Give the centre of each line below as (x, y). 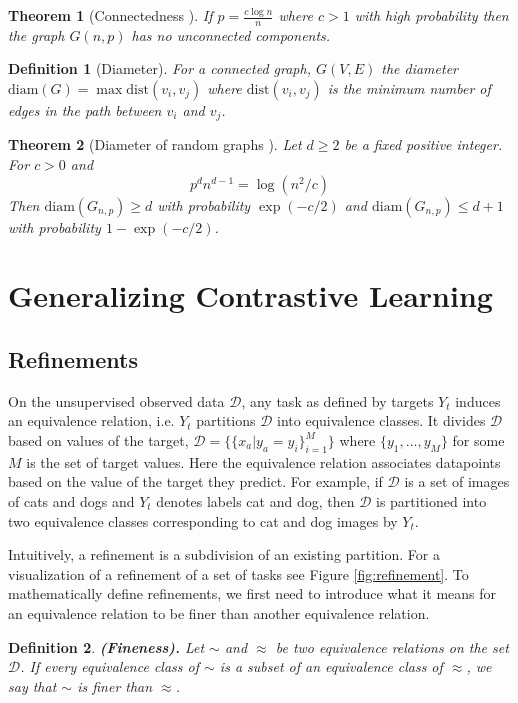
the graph (36, 34)
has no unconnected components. (231, 34)
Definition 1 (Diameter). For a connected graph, (159, 68)
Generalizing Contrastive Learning (250, 295)
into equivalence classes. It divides (381, 420)
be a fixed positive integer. (423, 144)
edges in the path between (85, 110)
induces (478, 400)
